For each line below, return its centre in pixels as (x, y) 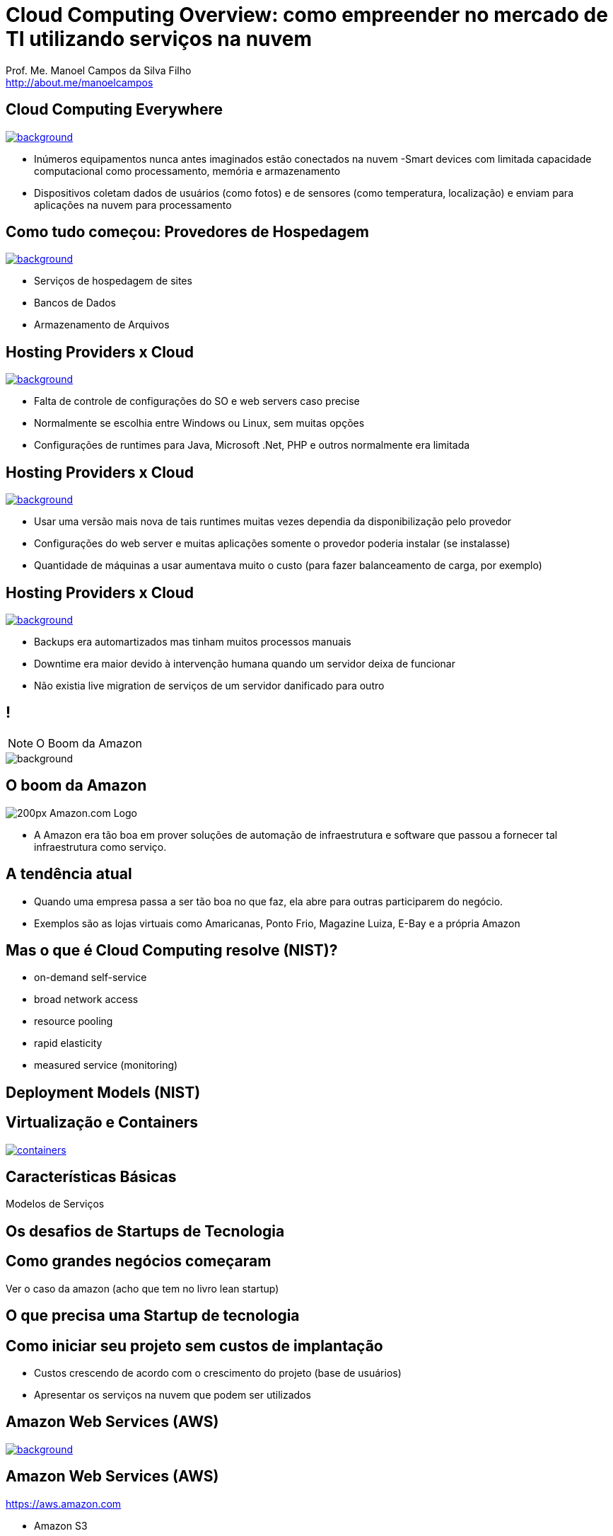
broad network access (86, 999)
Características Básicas (91, 1177)
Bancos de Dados (75, 303)
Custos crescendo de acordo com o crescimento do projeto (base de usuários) (218, 1372)
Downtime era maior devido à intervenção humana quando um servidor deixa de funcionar (245, 663)
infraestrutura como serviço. (100, 847)
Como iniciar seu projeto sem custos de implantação (194, 1346)
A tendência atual (69, 874)
